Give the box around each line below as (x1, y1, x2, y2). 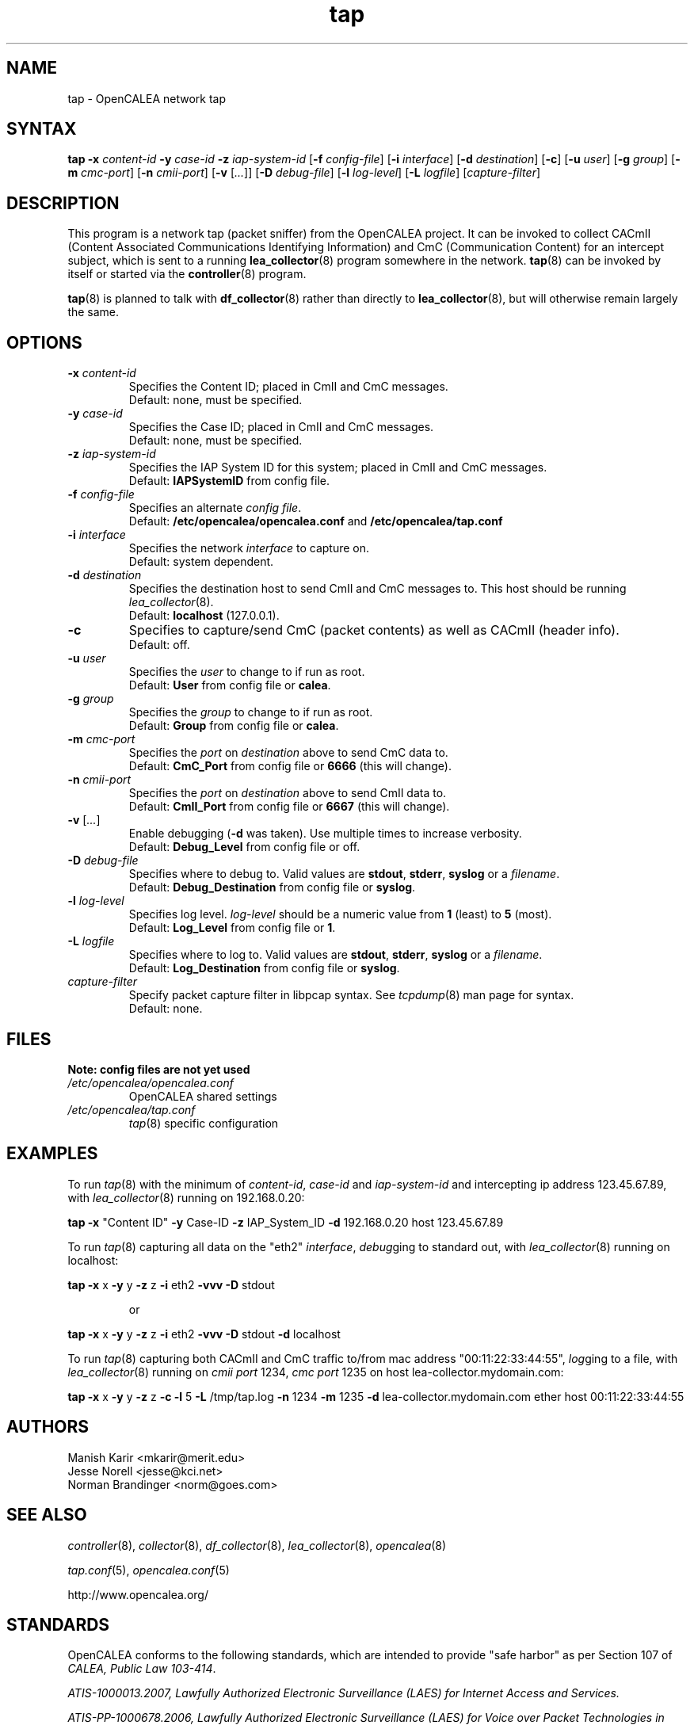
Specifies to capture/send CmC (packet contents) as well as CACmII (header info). (128, 622, 620, 639)
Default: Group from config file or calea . (128, 719, 339, 733)
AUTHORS (6, 1417, 90, 1437)
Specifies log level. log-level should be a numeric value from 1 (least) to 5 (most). (128, 907, 552, 922)
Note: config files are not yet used (67, 1062, 250, 1076)
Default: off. (128, 638, 190, 652)
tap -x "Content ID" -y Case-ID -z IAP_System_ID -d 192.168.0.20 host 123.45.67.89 (67, 1215, 504, 1229)
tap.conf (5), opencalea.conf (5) (67, 1563, 230, 1577)
